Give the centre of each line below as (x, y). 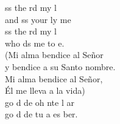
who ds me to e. (35, 43)
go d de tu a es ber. (41, 114)
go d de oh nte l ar (40, 102)
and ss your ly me (38, 19)
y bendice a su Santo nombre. (60, 66)
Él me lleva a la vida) (45, 90)
